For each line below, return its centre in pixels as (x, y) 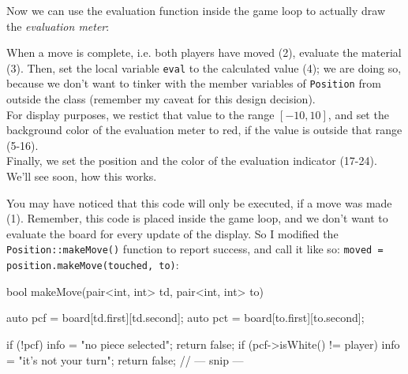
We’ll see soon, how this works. (82, 176)
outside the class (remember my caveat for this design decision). (161, 99)
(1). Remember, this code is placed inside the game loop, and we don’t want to (197, 218)
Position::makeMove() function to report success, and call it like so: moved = (195, 249)
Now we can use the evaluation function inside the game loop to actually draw (196, 10)
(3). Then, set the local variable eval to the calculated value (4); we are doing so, (204, 67)
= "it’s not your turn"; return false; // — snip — (125, 359)
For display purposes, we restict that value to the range (140, 114)
